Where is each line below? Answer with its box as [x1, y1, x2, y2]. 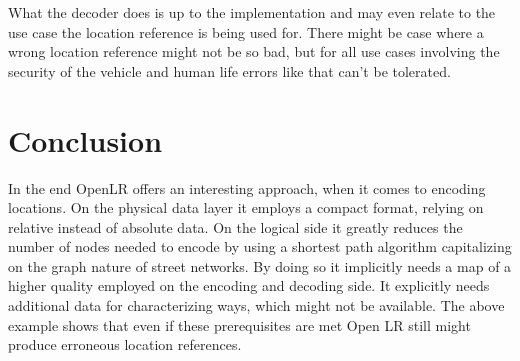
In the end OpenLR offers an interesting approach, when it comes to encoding [8, 177, 486, 198]
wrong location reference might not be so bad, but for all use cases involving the [8, 41, 500, 62]
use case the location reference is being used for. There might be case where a [8, 21, 484, 42]
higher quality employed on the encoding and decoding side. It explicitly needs [8, 275, 490, 296]
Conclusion [8, 119, 163, 160]
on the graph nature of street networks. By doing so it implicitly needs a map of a [8, 255, 512, 276]
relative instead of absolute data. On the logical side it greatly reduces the [8, 216, 463, 237]
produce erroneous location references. [8, 334, 242, 355]
